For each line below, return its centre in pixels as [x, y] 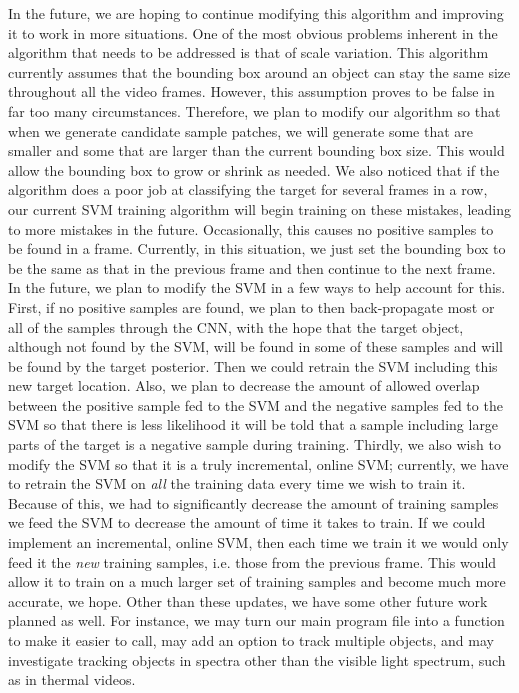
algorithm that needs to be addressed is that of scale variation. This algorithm [248, 52]
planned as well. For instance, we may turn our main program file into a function [256, 620]
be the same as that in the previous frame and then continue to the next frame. [252, 267]
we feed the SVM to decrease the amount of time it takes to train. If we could [247, 522]
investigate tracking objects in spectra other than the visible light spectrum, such [257, 659]
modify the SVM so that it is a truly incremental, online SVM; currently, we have [258, 463]
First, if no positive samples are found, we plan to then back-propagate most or [251, 306]
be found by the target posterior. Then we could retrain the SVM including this [253, 365]
